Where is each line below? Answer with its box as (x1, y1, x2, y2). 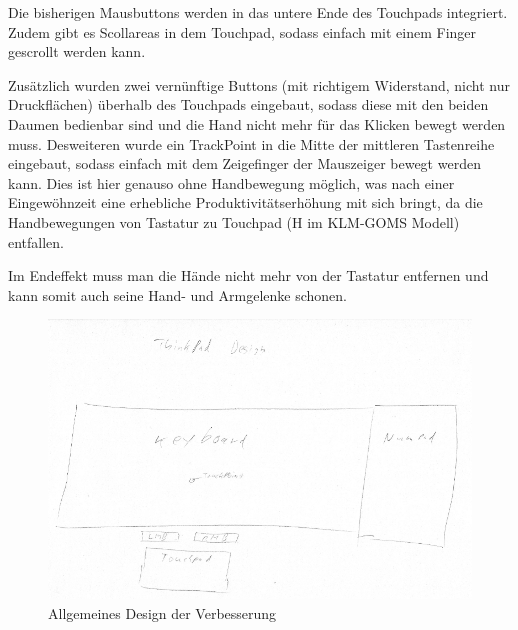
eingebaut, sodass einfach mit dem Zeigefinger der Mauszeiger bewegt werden (8, 153, 481, 174)
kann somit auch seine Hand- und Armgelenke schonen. (8, 284, 347, 305)
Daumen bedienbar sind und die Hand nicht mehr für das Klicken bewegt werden (8, 113, 506, 134)
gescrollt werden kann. (8, 41, 146, 62)
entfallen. (8, 231, 65, 252)
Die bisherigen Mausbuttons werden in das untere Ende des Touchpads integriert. (8, 2, 508, 22)
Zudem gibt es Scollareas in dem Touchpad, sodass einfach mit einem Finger (8, 21, 477, 42)
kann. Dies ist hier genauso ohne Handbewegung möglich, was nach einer (8, 172, 455, 193)
